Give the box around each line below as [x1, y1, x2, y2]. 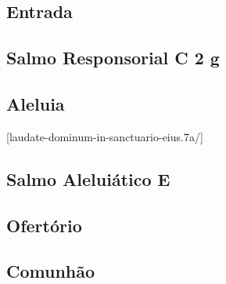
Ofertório [6, 213, 82, 237]
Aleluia [6, 91, 65, 115]
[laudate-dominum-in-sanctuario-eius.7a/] [6, 128, 203, 144]
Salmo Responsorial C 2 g [6, 46, 220, 70]
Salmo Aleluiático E [6, 166, 170, 191]
